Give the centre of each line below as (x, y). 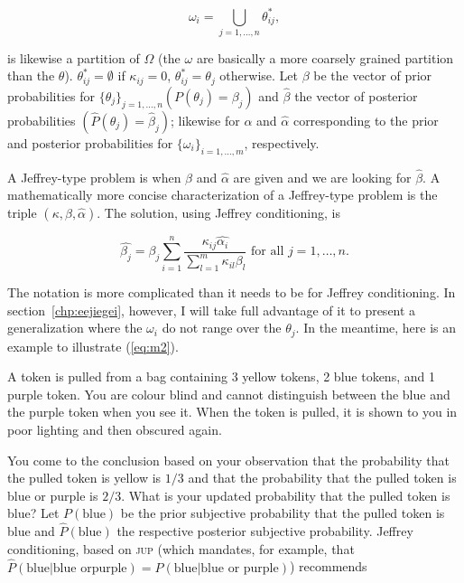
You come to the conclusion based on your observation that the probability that (228, 460)
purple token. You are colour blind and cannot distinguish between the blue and (229, 394)
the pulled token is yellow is (84, 478)
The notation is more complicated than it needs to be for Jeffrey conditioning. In (232, 291)
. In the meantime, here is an (376, 328)
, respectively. (282, 142)
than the (31, 75)
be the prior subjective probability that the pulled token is (283, 513)
